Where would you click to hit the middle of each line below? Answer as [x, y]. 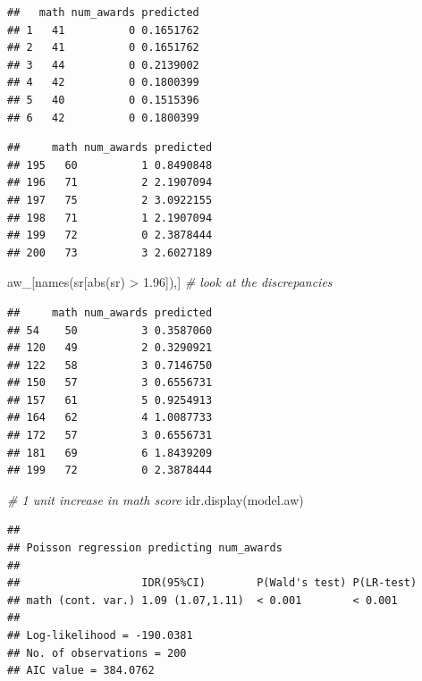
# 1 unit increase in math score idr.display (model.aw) [156, 499]
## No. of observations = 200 [97, 653]
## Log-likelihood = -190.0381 [100, 635]
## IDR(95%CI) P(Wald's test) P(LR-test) [212, 583]
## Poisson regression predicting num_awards [145, 548]
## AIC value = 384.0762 [81, 671]
